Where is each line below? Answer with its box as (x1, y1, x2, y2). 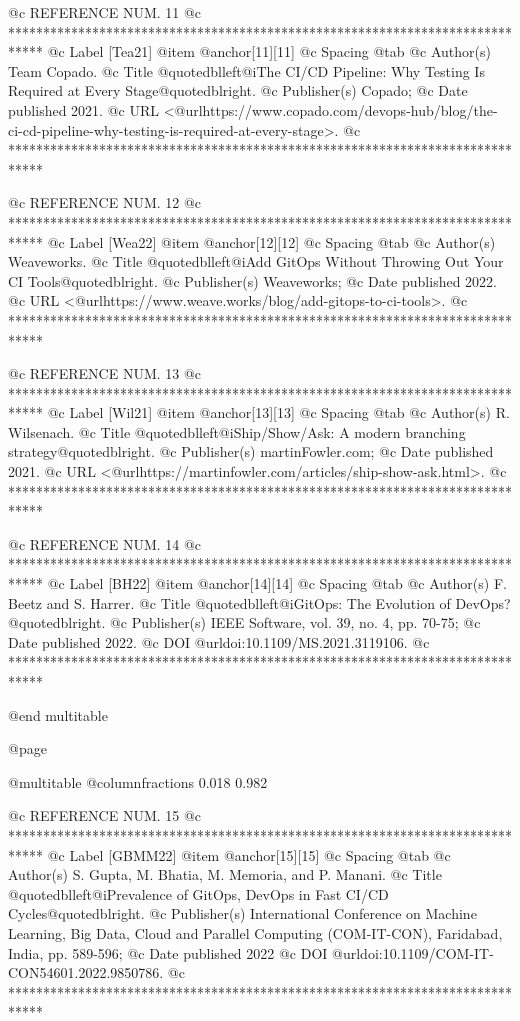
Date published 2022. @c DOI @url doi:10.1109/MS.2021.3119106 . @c (8, 631, 430, 652)
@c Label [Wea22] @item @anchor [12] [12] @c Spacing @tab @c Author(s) (47, 231, 496, 252)
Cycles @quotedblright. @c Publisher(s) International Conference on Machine (8, 903, 477, 924)
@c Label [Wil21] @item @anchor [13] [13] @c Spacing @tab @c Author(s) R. (47, 402, 510, 423)
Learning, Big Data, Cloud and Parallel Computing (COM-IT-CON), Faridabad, (8, 922, 503, 943)
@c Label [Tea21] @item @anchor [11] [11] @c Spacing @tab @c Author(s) (47, 41, 491, 62)
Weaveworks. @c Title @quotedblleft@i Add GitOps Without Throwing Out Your (8, 251, 504, 272)
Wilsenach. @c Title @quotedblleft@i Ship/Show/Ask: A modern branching (8, 421, 466, 442)
